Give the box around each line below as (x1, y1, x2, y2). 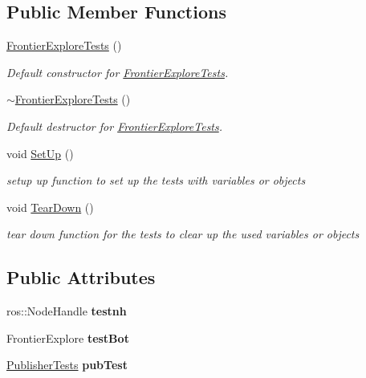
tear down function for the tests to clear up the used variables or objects (6, 226, 360, 242)
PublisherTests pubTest (6, 356, 128, 373)
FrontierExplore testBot (6, 329, 129, 346)
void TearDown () (6, 198, 94, 215)
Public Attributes (6, 265, 156, 290)
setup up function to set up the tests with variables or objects (6, 172, 306, 189)
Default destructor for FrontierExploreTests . (6, 117, 223, 134)
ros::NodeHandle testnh (6, 303, 127, 319)
